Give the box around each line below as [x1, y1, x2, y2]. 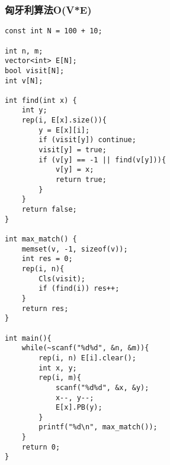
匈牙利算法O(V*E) [5, 2, 92, 17]
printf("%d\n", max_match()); [39, 423, 158, 432]
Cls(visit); [39, 274, 86, 283]
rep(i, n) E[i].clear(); [39, 353, 136, 362]
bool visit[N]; [5, 66, 65, 75]
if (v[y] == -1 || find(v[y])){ [39, 155, 166, 164]
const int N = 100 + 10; [5, 27, 102, 36]
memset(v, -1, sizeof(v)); [21, 244, 128, 253]
